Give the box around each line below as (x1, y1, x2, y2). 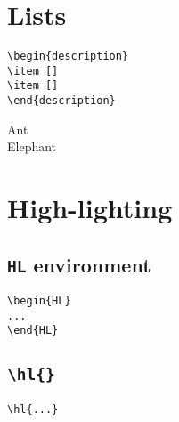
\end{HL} (7, 324, 59, 337)
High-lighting (7, 190, 173, 226)
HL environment (7, 250, 151, 278)
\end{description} (7, 94, 116, 108)
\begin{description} (7, 50, 129, 63)
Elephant (7, 137, 57, 156)
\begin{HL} (7, 295, 71, 308)
